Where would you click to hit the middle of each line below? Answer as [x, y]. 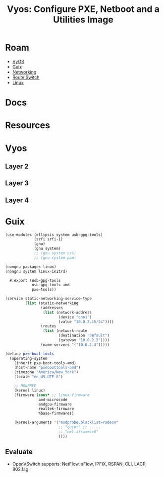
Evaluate [19, 452]
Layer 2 [17, 166]
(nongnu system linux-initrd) [36, 271]
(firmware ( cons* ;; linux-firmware [52, 395]
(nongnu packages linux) [31, 267]
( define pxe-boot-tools [30, 354]
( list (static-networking [52, 303]
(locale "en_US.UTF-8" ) [39, 377]
